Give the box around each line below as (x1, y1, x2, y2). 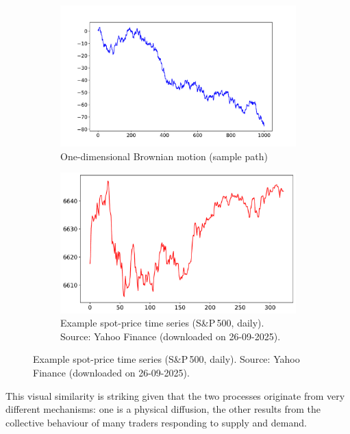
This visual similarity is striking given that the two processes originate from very (5, 388, 345, 403)
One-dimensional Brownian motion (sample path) (60, 149, 268, 163)
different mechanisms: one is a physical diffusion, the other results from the (5, 402, 321, 416)
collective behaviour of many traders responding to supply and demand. (5, 415, 307, 429)
